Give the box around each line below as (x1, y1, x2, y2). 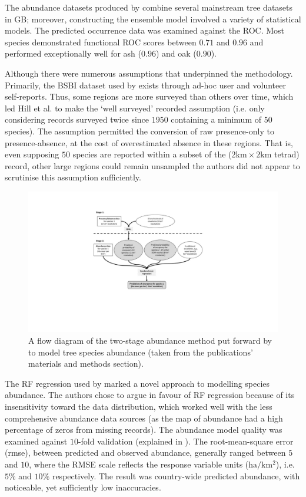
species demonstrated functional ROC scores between (5, 35, 197, 48)
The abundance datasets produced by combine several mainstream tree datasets (5, 1, 293, 13)
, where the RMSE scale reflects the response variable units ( (29, 457, 249, 470)
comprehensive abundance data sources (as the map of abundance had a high (5, 412, 283, 424)
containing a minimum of (171, 113, 261, 126)
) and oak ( (155, 47, 197, 60)
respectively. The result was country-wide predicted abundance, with (52, 469, 300, 482)
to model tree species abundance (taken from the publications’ (28, 345, 253, 358)
